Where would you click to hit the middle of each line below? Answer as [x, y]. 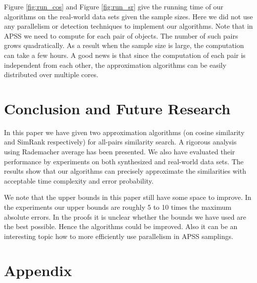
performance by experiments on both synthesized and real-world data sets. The [124, 161]
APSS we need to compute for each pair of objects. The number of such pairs [121, 35]
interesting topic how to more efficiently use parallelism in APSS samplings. [119, 236]
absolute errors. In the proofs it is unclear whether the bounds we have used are [125, 216]
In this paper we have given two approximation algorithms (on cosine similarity [124, 132]
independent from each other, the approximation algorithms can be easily [115, 65]
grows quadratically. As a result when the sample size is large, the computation [124, 45]
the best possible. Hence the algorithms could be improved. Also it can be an [121, 226]
